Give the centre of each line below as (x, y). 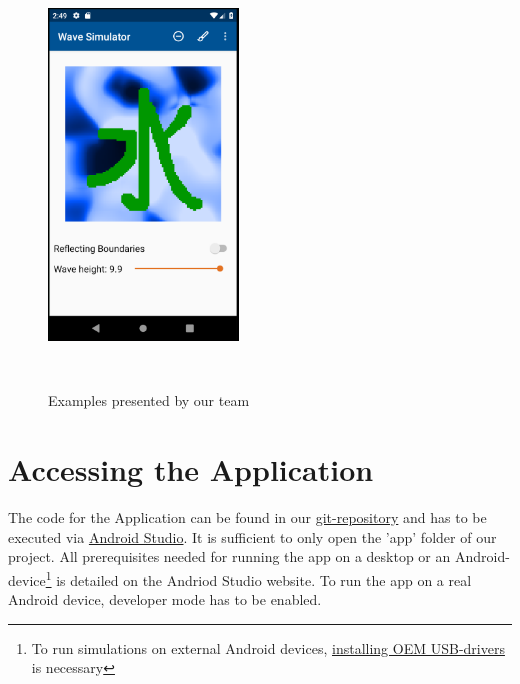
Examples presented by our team (149, 400)
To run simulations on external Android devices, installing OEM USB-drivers (268, 647)
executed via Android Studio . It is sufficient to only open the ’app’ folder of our (252, 536)
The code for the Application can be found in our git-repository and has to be (247, 517)
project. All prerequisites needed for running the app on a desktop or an (229, 556)
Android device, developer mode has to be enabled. (165, 599)
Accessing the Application (191, 469)
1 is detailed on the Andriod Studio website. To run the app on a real (258, 578)
